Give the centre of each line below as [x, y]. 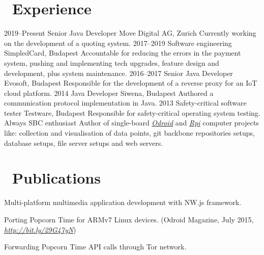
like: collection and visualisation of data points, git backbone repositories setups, [129, 133]
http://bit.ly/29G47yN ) [40, 229]
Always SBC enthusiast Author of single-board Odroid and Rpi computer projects [131, 123]
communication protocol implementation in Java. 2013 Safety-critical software [125, 103]
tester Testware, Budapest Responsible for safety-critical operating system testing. [132, 112]
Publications [56, 178]
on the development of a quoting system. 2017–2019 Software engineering [118, 43]
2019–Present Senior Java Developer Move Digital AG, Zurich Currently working [130, 33]
